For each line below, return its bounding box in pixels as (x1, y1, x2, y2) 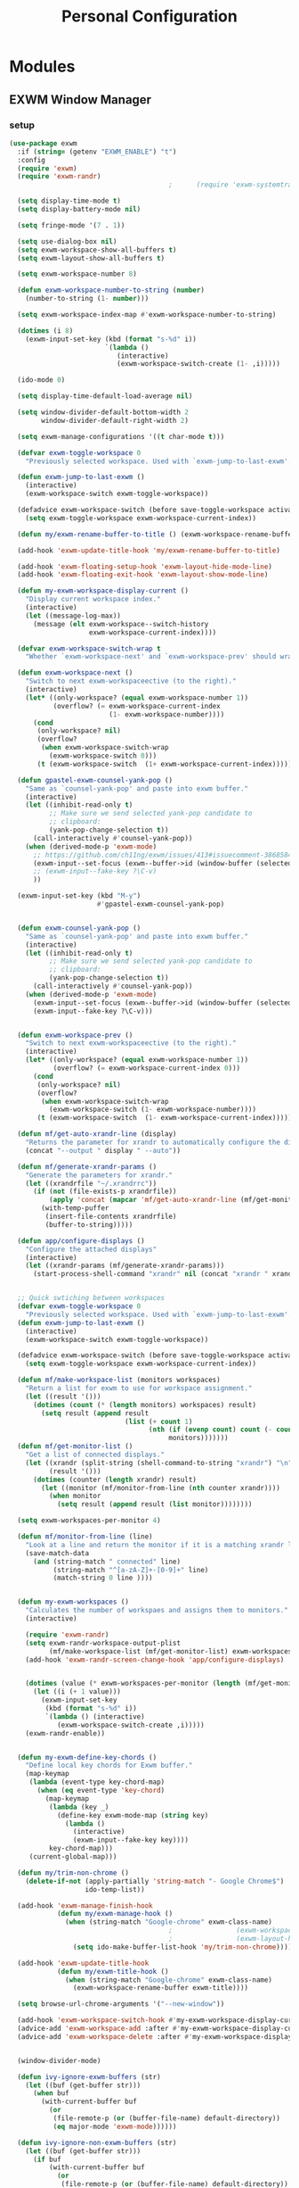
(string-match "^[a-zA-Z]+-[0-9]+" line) (53, 1565, 209, 1574)
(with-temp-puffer (41, 1204, 109, 1213)
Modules (9, 56, 76, 77)
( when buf (32, 2089, 69, 2098)
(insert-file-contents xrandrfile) (44, 1212, 177, 1221)
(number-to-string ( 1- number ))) (25, 294, 149, 303)
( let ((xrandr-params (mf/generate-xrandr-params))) (25, 1261, 225, 1271)
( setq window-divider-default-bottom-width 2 (17, 408, 190, 417)
